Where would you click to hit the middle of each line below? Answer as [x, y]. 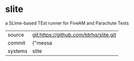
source [16, 34]
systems [17, 51]
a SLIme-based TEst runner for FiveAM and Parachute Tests [67, 23]
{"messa [42, 42]
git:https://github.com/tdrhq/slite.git [74, 34]
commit [16, 42]
